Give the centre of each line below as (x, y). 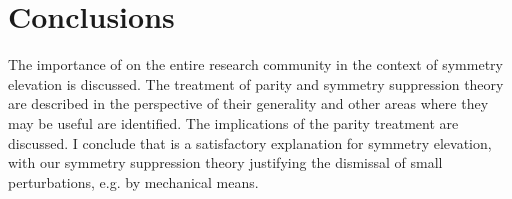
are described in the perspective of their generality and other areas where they (248, 103)
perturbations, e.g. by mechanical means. (133, 181)
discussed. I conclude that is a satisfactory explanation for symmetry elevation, (250, 142)
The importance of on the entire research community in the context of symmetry (255, 64)
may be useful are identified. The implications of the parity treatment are (233, 122)
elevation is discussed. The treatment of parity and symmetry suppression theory (256, 83)
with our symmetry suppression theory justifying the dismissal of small (225, 162)
